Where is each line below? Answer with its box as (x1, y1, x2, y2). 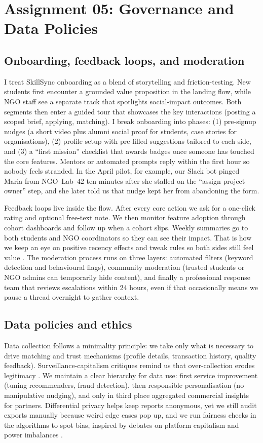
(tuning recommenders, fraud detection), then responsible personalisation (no (4, 380, 244, 390)
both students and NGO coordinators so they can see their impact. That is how (4, 232, 252, 243)
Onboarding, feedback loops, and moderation (4, 52, 245, 68)
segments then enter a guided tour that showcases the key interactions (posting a (4, 106, 256, 116)
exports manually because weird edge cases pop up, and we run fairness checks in (4, 410, 256, 420)
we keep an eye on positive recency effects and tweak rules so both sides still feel (4, 242, 254, 253)
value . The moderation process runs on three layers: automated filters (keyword (4, 252, 253, 262)
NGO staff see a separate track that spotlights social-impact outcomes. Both (4, 96, 242, 106)
